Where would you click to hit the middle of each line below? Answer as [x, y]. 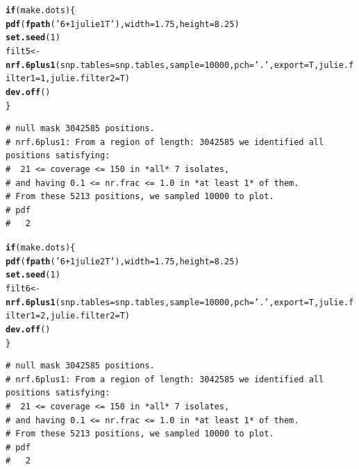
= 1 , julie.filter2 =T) [83, 79]
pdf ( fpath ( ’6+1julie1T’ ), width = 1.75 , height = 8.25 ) [123, 24]
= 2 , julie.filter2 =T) [83, 316]
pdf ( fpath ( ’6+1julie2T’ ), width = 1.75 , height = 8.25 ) [123, 261]
